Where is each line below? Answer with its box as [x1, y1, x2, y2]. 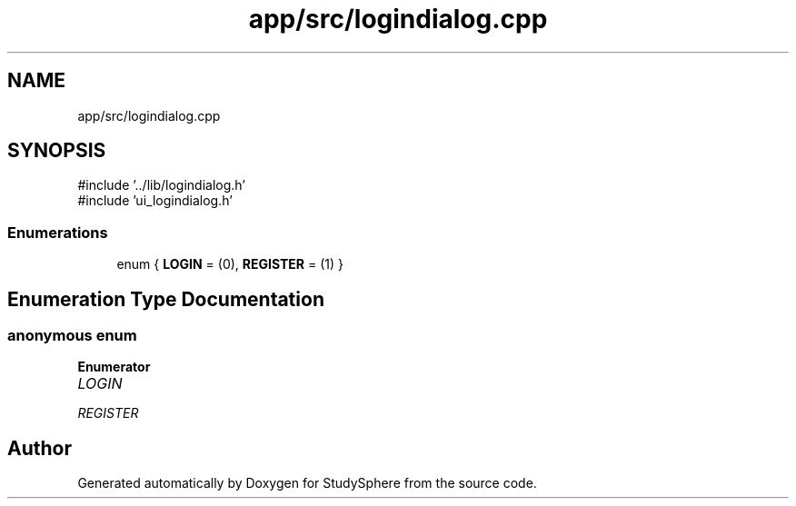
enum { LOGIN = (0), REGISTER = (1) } [116, 256, 343, 273]
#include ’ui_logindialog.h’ [77, 193, 233, 209]
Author [7, 436, 72, 460]
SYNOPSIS [7, 139, 106, 163]
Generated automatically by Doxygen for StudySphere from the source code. [77, 475, 537, 491]
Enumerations [7, 223, 108, 242]
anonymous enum [7, 326, 137, 345]
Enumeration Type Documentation [7, 287, 324, 311]
